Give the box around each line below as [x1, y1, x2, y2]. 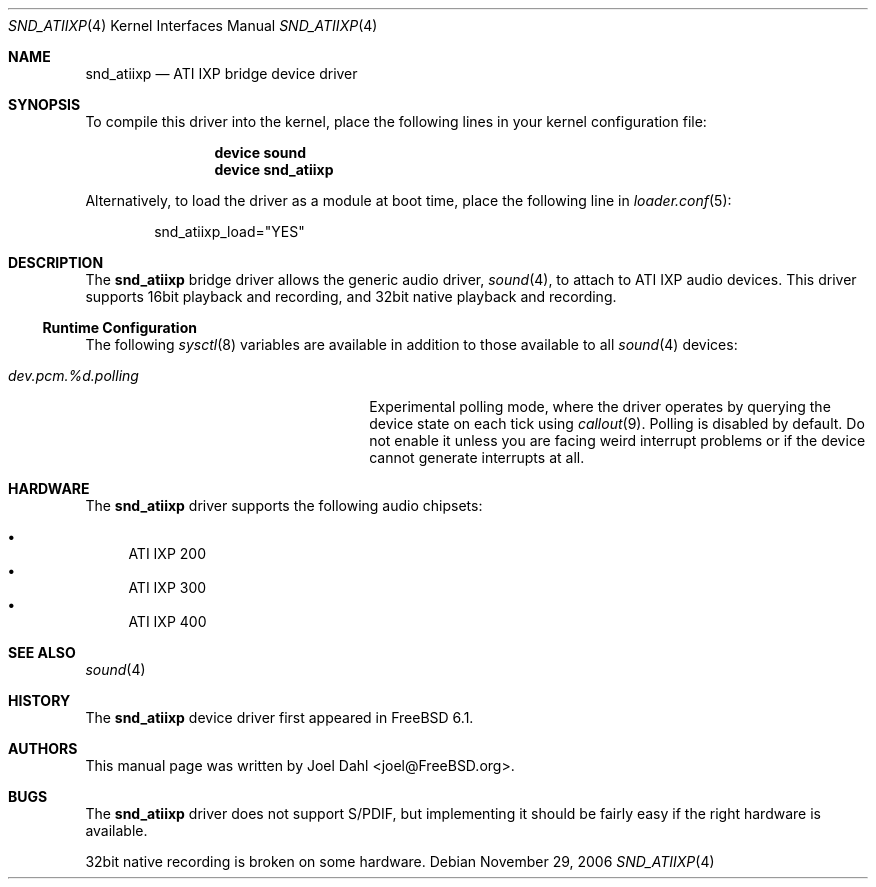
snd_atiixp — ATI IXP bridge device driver [85, 65, 358, 82]
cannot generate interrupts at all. [369, 449, 585, 466]
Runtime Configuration [42, 319, 197, 336]
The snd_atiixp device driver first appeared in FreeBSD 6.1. [85, 709, 474, 726]
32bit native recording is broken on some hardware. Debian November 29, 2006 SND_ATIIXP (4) [85, 853, 715, 870]
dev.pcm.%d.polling [8, 367, 139, 384]
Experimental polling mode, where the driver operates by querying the [369, 398, 831, 415]
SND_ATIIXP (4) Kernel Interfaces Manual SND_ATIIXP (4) [8, 17, 378, 34]
